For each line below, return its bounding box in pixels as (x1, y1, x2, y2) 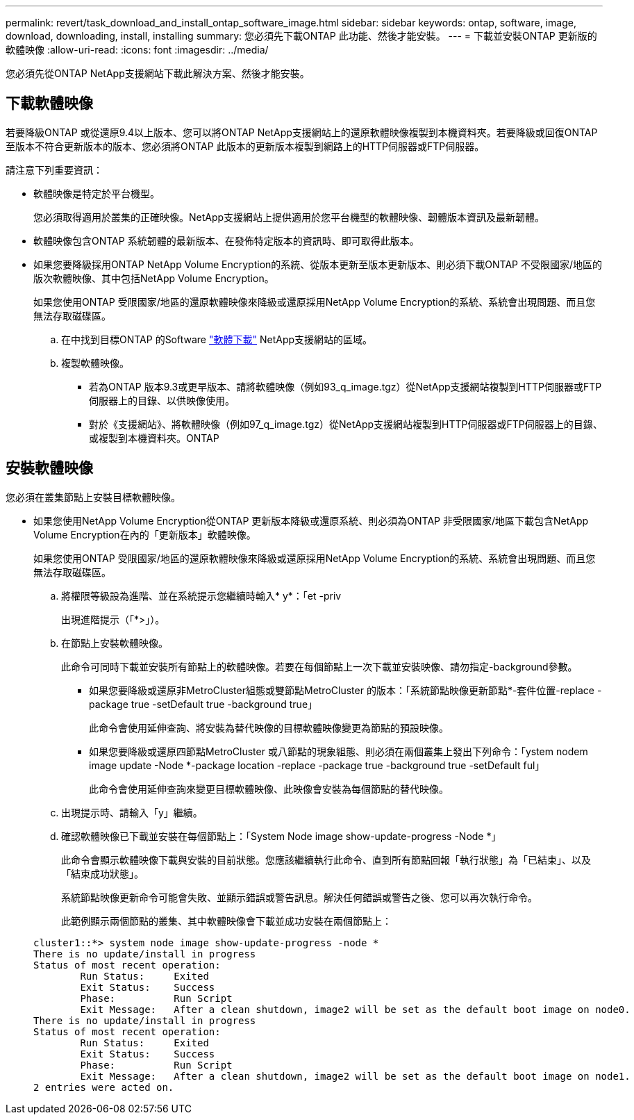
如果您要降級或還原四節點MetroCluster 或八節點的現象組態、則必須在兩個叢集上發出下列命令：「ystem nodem (89, 745, 588, 757)
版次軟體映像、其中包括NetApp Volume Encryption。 (33, 272, 274, 284)
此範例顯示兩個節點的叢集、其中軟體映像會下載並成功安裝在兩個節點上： (61, 914, 392, 927)
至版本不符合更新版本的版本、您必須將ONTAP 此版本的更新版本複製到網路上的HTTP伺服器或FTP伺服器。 (6, 140, 485, 152)
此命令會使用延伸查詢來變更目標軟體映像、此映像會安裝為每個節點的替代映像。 (89, 782, 449, 795)
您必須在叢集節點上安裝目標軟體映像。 (6, 491, 181, 503)
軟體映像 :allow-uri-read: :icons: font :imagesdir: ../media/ (6, 44, 269, 56)
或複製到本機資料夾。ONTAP (89, 431, 219, 444)
